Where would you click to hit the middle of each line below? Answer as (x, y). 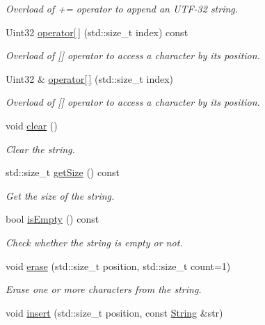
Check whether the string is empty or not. (94, 242)
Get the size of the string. (60, 195)
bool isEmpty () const (53, 219)
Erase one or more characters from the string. (104, 289)
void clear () (32, 125)
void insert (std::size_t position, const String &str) (114, 312)
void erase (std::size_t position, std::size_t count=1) (118, 265)
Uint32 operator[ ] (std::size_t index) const (97, 32)
